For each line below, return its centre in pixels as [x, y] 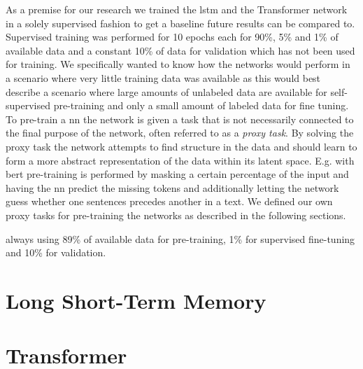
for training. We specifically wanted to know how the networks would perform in [178, 64]
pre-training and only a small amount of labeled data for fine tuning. [201, 105]
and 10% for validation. [56, 252]
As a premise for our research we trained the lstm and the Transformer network [177, 9]
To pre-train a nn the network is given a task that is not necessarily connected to [180, 119]
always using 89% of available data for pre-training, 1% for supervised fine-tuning [180, 238]
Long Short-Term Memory [136, 300]
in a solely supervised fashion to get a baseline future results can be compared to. [180, 23]
